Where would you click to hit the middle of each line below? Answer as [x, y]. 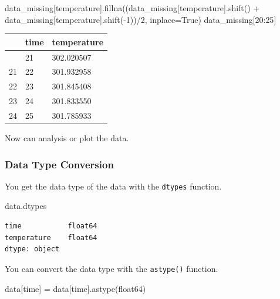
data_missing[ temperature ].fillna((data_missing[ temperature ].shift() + [132, 8]
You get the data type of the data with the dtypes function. [113, 186]
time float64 [51, 226]
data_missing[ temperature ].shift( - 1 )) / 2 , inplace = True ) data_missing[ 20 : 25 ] [141, 19]
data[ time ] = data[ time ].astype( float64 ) [75, 288]
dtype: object [32, 249]
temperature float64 [51, 237]
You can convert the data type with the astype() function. [112, 268]
